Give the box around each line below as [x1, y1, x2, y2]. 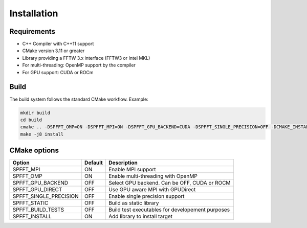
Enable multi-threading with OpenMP [108, 173, 198, 180]
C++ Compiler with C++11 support [22, 41, 94, 47]
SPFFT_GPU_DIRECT [12, 186, 62, 193]
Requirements [9, 27, 56, 36]
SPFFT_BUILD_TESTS [12, 206, 64, 213]
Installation [9, 8, 58, 19]
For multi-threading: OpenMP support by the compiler [22, 62, 136, 69]
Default [84, 159, 103, 166]
